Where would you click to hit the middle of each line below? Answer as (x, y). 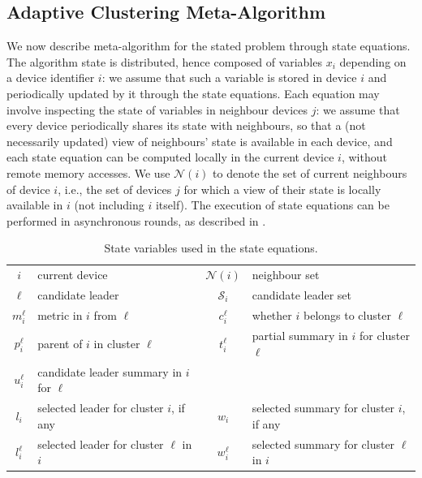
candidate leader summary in (110, 371)
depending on (373, 61)
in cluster (117, 344)
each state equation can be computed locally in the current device (170, 157)
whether (272, 315)
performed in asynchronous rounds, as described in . (136, 220)
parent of (60, 344)
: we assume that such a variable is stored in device (229, 78)
